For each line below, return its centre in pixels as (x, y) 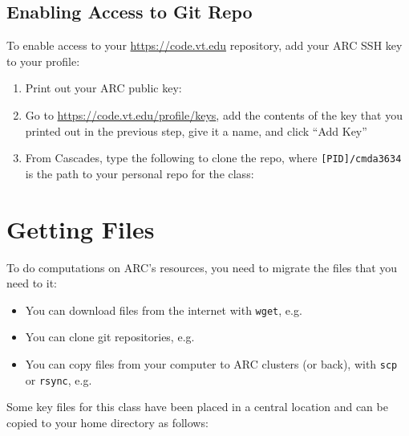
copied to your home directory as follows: (107, 422)
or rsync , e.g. (59, 379)
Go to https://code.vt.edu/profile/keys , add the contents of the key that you (214, 114)
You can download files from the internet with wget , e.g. (164, 310)
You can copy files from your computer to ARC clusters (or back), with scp (211, 363)
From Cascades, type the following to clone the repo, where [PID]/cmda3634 (213, 158)
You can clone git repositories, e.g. (110, 337)
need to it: (32, 283)
